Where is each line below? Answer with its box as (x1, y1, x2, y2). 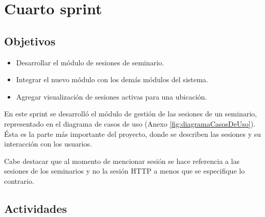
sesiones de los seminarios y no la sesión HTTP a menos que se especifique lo (4, 165, 245, 176)
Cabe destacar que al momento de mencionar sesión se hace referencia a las (4, 155, 239, 166)
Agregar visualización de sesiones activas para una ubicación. (16, 91, 207, 102)
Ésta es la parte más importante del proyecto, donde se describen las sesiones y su (4, 128, 261, 139)
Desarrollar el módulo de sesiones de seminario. (16, 57, 164, 67)
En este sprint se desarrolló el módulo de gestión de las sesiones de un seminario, (4, 108, 257, 119)
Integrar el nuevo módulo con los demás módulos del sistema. (16, 74, 208, 85)
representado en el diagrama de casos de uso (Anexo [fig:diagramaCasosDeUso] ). (4, 118, 256, 129)
